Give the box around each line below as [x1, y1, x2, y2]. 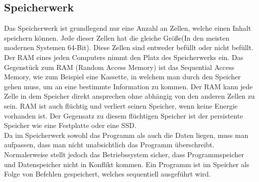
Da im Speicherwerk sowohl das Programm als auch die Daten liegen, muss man [4, 129, 249, 140]
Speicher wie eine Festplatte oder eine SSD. [4, 120, 136, 130]
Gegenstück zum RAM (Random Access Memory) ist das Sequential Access [4, 61, 235, 72]
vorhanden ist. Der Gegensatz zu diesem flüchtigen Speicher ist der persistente [4, 110, 243, 121]
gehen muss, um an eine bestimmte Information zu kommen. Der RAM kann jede [4, 81, 253, 91]
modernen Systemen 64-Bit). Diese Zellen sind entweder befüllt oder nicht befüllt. [4, 42, 254, 53]
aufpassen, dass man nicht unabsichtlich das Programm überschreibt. [4, 139, 215, 150]
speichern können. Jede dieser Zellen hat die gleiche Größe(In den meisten [4, 32, 230, 43]
